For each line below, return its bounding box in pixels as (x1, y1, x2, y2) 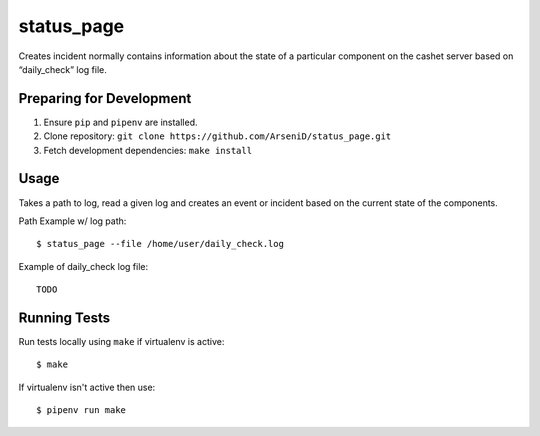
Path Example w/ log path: (18, 215, 127, 227)
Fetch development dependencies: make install (43, 144, 253, 156)
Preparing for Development (18, 90, 192, 107)
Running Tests (18, 309, 110, 326)
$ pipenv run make (36, 405, 127, 416)
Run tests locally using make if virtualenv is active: (18, 336, 225, 347)
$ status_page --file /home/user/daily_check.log (36, 238, 285, 250)
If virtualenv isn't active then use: (18, 381, 156, 393)
